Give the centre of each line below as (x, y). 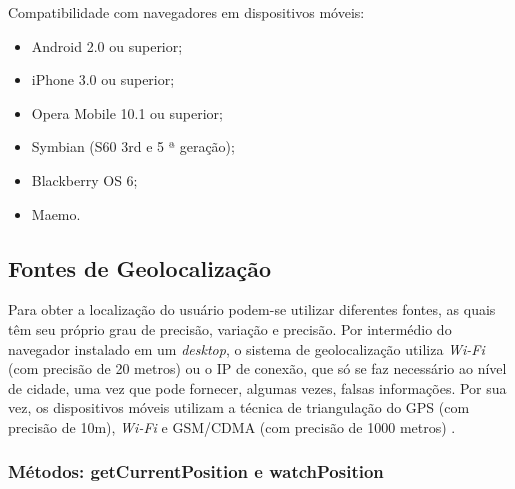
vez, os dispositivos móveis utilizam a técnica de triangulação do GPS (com (239, 407)
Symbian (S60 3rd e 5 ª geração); (133, 146)
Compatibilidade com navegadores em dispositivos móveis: (186, 12)
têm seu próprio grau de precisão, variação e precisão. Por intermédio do (230, 328)
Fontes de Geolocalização (140, 267)
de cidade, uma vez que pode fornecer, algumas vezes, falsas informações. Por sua (257, 387)
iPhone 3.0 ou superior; (103, 79)
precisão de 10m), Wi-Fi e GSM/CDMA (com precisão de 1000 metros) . (232, 426)
